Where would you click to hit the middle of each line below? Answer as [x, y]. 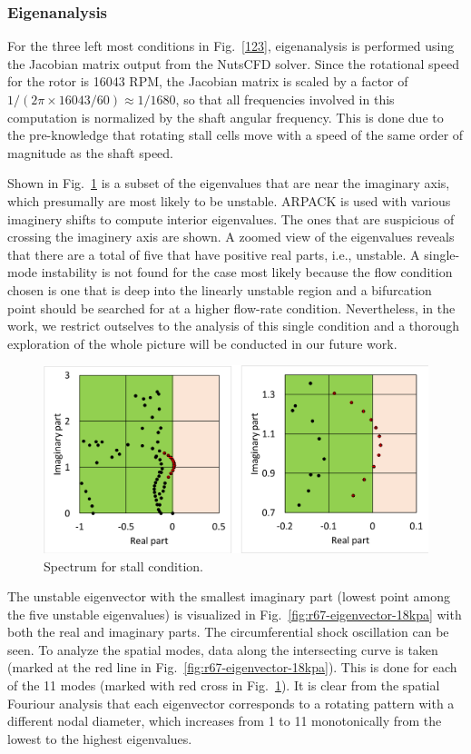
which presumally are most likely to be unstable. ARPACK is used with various [229, 200]
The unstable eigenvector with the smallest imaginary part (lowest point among [229, 596]
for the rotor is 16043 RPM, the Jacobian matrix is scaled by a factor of [208, 81]
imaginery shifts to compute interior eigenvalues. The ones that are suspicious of [231, 218]
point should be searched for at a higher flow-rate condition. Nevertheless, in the [231, 308]
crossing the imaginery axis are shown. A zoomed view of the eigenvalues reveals [231, 237]
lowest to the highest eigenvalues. [100, 738]
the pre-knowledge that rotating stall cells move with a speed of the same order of [235, 135]
